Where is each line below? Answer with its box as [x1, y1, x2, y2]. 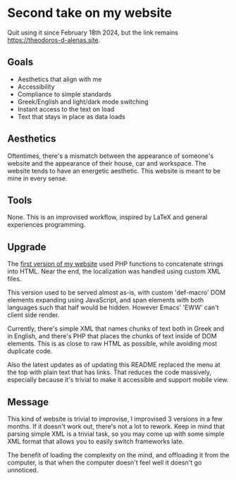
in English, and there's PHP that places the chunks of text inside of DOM [7, 332, 217, 340]
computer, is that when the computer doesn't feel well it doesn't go [7, 458, 202, 467]
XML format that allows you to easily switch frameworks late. [7, 437, 185, 445]
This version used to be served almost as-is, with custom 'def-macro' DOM [7, 288, 226, 297]
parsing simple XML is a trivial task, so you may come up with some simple [7, 430, 225, 438]
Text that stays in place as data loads [17, 112, 125, 121]
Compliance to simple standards [17, 90, 111, 98]
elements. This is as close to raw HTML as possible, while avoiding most [7, 340, 218, 348]
